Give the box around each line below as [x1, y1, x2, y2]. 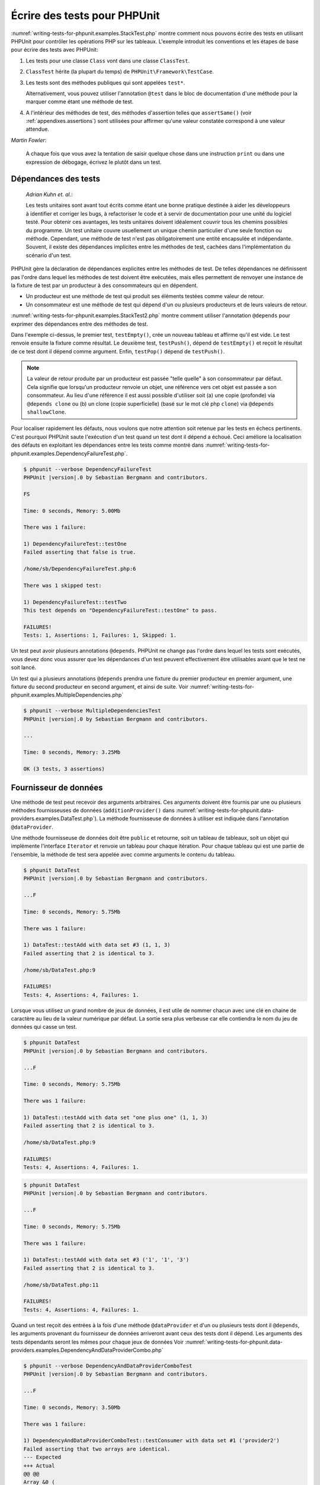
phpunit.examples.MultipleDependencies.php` [11, 691, 124, 699]
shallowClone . [27, 409, 66, 416]
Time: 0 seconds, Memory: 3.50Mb [23, 1404, 121, 1411]
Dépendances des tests [11, 174, 101, 184]
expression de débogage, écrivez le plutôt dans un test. [25, 158, 162, 166]
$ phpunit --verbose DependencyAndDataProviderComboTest [23, 1362, 193, 1369]
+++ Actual [23, 1462, 55, 1469]
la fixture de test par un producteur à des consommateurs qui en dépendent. [11, 282, 199, 289]
